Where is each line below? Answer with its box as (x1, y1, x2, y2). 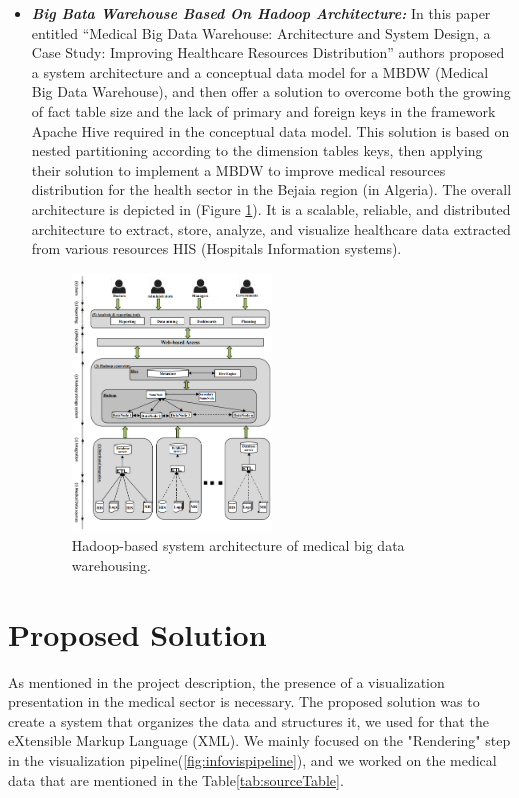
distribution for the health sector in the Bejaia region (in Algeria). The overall (31, 179, 512, 200)
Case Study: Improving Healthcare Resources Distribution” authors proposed (31, 42, 505, 63)
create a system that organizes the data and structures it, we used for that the (8, 710, 489, 731)
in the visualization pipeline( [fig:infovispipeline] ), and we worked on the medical (8, 750, 497, 771)
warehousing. (71, 554, 151, 575)
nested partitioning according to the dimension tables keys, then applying (31, 140, 483, 161)
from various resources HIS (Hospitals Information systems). (31, 238, 402, 259)
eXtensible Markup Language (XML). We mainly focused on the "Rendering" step (8, 730, 511, 751)
